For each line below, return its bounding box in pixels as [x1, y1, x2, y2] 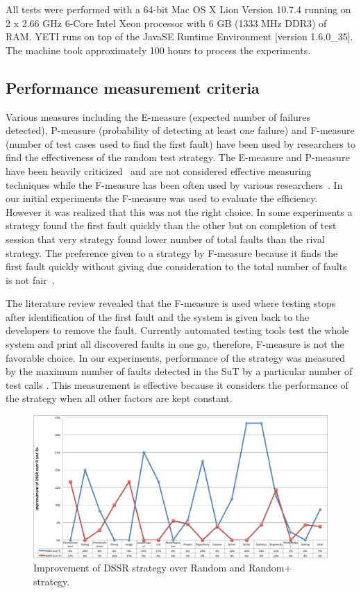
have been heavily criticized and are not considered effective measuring [6, 163, 312, 178]
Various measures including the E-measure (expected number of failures [6, 109, 311, 124]
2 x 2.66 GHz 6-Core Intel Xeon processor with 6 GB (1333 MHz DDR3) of [6, 15, 327, 30]
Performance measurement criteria [6, 76, 260, 98]
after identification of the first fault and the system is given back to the [6, 309, 310, 324]
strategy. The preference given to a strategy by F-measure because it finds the [6, 245, 338, 260]
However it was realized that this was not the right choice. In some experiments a [6, 204, 353, 219]
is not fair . [6, 272, 55, 287]
